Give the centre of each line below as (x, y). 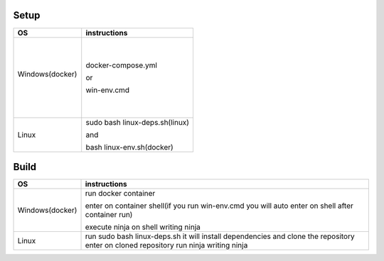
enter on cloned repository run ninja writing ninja (166, 245)
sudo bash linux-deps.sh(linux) (138, 122)
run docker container (120, 194)
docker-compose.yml (122, 65)
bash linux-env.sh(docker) (129, 147)
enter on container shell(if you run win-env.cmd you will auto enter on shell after (219, 206)
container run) (109, 215)
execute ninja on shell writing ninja (143, 227)
